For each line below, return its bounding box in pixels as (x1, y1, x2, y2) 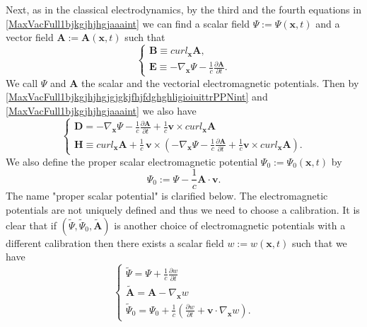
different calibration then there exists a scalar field (6, 235, 224, 250)
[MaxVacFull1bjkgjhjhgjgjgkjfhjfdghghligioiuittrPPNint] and (6, 89, 268, 104)
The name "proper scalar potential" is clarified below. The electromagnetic (6, 188, 328, 203)
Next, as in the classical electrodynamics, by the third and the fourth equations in (6, 2, 361, 16)
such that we (291, 235, 347, 250)
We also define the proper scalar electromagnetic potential (6, 154, 258, 168)
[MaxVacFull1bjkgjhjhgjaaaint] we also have (6, 103, 197, 117)
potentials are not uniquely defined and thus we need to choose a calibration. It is (6, 202, 360, 217)
